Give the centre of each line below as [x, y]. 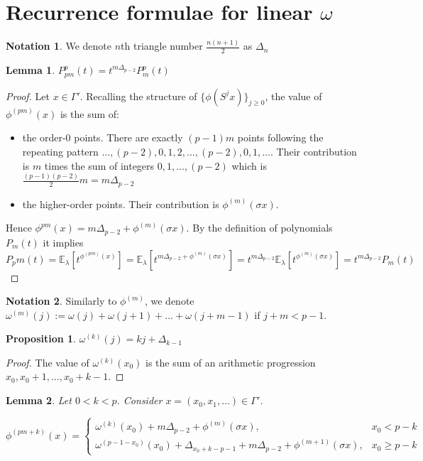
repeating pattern [60, 151]
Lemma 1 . [31, 70]
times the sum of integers [99, 165]
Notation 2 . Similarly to [61, 301]
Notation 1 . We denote [59, 46]
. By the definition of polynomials [259, 228]
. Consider [139, 400]
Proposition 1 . [41, 338]
